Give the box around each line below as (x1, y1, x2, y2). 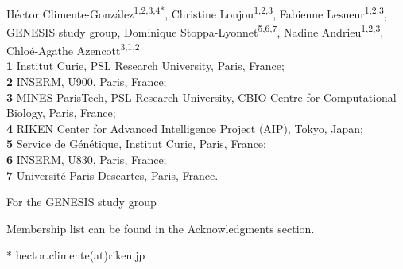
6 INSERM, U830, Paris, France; (6, 150, 167, 167)
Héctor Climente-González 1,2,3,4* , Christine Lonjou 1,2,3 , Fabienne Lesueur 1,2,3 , (6, 2, 387, 21)
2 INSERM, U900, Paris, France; (6, 72, 167, 89)
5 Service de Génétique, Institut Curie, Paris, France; (6, 135, 266, 152)
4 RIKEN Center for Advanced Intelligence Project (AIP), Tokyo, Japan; (6, 119, 363, 136)
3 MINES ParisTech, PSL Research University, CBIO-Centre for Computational (6, 88, 397, 105)
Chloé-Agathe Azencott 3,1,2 (6, 40, 140, 58)
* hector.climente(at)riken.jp (6, 247, 145, 263)
